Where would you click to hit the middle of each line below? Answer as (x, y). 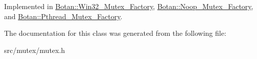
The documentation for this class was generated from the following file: (115, 33)
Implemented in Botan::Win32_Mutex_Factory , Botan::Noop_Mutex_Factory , (129, 6)
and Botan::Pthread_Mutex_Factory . (63, 16)
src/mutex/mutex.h (35, 50)
